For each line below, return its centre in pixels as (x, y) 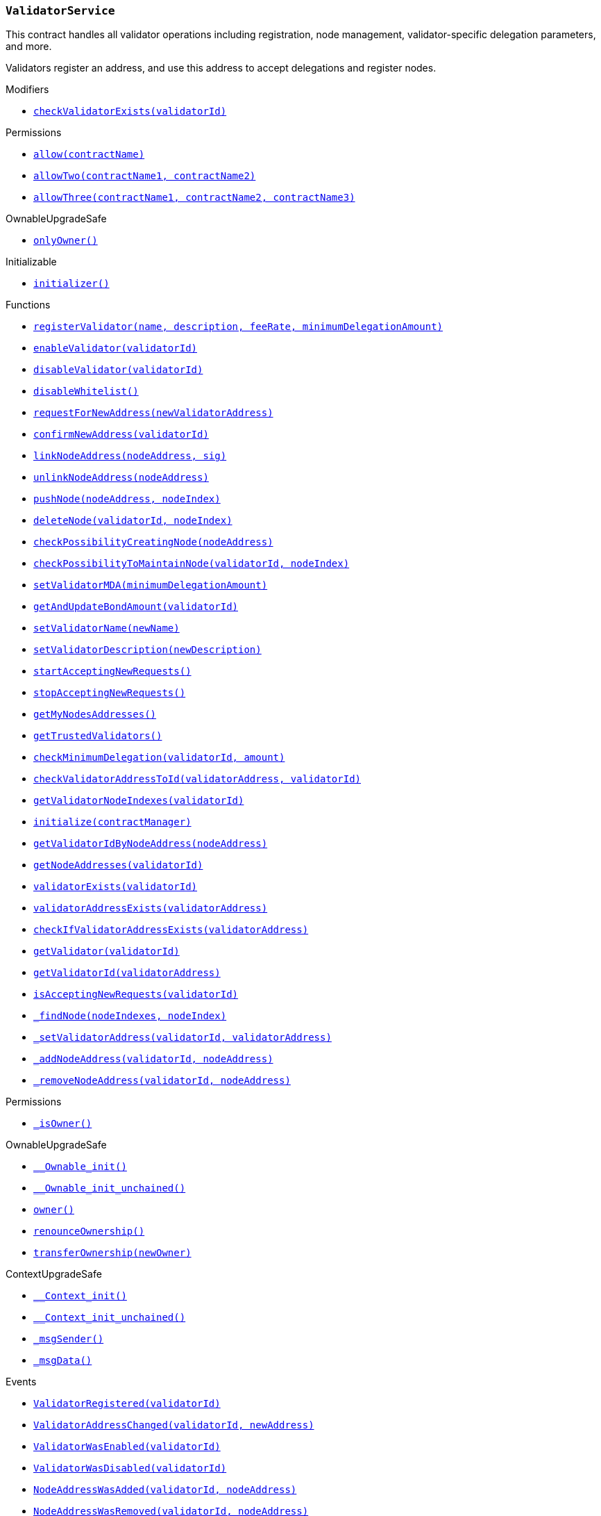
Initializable (31, 262)
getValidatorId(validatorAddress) (127, 973)
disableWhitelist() (86, 392)
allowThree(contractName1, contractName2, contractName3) (194, 198)
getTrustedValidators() (98, 736)
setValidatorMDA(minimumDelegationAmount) (151, 585)
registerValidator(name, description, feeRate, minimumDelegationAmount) (238, 327)
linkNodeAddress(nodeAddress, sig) (130, 456)
